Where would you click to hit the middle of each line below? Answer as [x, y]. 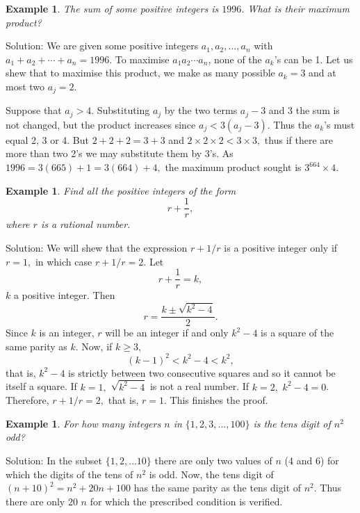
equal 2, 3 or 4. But [48, 139]
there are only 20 [42, 501]
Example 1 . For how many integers [83, 423]
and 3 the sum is [304, 110]
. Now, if [94, 346]
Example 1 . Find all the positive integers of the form [121, 190]
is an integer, [67, 333]
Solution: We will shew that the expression [97, 247]
